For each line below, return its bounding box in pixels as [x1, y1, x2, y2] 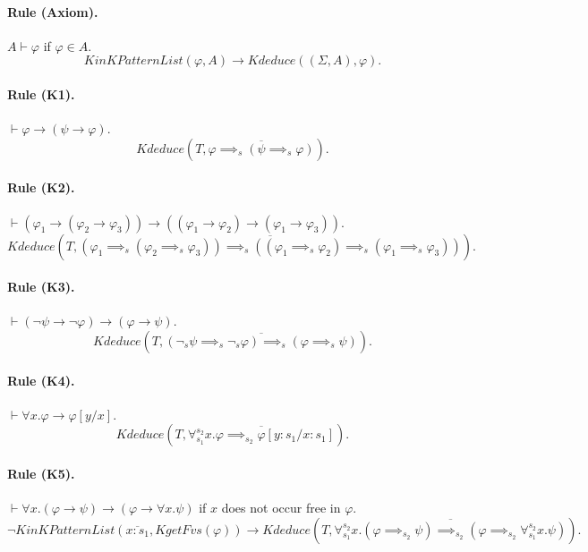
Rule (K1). [7, 84, 75, 103]
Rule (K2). [7, 178, 75, 197]
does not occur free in [221, 498, 341, 517]
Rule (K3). [7, 277, 75, 296]
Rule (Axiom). [7, 2, 98, 21]
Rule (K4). [7, 370, 75, 389]
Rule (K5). [7, 463, 75, 482]
